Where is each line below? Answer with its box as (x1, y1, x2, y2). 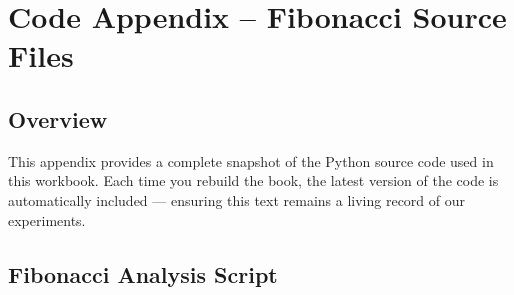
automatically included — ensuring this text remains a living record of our (8, 189, 466, 210)
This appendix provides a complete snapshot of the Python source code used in (8, 150, 494, 171)
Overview (8, 103, 108, 134)
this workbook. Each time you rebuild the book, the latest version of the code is (8, 170, 499, 191)
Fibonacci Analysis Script (8, 258, 278, 289)
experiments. (8, 209, 86, 230)
